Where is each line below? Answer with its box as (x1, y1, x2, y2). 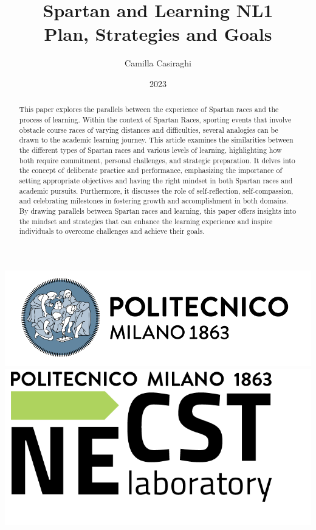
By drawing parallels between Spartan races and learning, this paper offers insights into (19, 205, 297, 216)
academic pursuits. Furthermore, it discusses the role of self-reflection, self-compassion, (19, 185, 294, 196)
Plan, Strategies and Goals (44, 21, 272, 46)
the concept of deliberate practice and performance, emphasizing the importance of (19, 165, 283, 175)
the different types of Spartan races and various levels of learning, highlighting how (19, 144, 282, 155)
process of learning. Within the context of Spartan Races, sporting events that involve (19, 114, 292, 124)
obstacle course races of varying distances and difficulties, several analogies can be (19, 124, 278, 135)
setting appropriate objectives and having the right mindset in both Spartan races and (19, 175, 293, 185)
